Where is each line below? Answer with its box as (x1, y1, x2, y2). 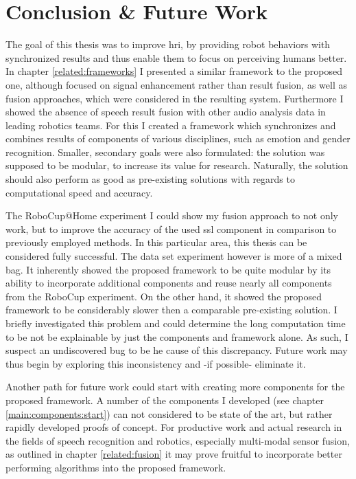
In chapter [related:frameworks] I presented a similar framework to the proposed (5, 64, 343, 78)
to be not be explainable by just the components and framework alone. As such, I (5, 329, 348, 344)
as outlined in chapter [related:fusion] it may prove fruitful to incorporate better (5, 447, 342, 461)
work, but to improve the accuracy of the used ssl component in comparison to (5, 221, 337, 236)
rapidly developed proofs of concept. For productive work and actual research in (5, 420, 342, 434)
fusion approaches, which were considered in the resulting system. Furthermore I (5, 91, 344, 105)
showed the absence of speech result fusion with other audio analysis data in (5, 104, 326, 119)
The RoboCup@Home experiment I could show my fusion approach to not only (5, 208, 338, 223)
